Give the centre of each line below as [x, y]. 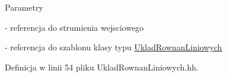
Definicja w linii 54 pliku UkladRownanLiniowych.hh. [102, 67]
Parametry [24, 7]
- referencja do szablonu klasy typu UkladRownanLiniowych [113, 47]
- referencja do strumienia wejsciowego [74, 27]
